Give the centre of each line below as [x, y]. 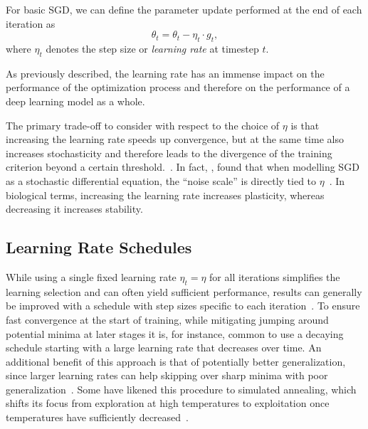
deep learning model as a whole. [75, 101]
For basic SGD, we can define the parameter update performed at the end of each [184, 9]
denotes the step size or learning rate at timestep [152, 48]
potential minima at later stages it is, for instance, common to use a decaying [175, 333]
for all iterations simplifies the [275, 276]
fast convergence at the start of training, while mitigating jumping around [167, 319]
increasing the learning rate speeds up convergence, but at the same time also [175, 139]
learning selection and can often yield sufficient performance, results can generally [184, 291]
